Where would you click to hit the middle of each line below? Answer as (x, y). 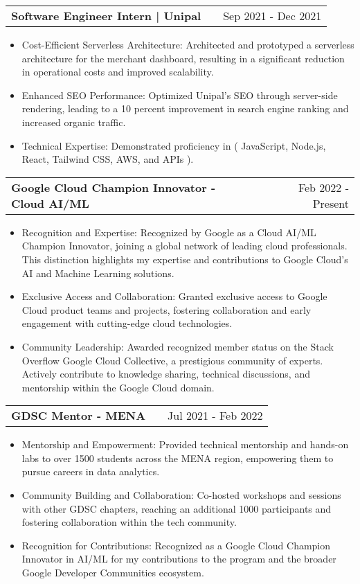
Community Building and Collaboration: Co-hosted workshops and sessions (181, 495)
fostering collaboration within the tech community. (129, 522)
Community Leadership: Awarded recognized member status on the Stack (178, 346)
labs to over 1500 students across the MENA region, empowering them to (178, 458)
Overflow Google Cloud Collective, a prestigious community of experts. (172, 360)
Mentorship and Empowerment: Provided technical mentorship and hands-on (185, 444)
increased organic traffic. (74, 122)
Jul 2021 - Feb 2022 (215, 416)
